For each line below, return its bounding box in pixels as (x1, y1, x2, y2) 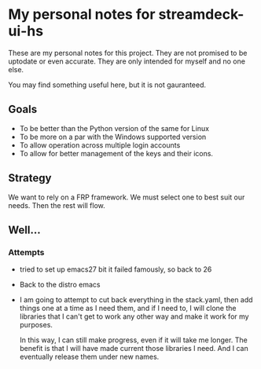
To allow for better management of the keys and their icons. (19, 148, 214, 158)
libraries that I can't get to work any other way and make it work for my (19, 312, 249, 321)
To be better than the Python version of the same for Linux (19, 123, 210, 133)
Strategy (8, 171, 52, 185)
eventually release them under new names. (19, 352, 160, 362)
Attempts (8, 247, 45, 258)
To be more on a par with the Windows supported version (19, 132, 207, 141)
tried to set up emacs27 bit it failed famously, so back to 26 (19, 265, 212, 274)
